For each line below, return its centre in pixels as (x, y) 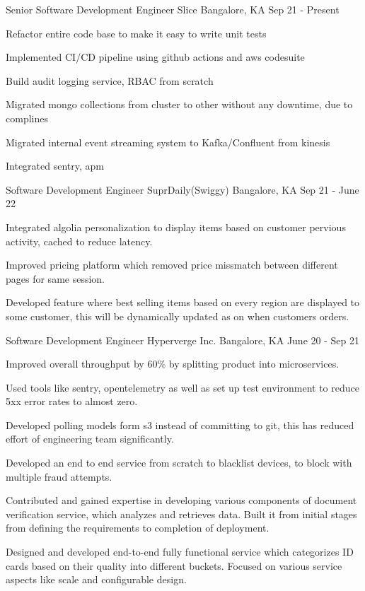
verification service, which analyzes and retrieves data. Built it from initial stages (181, 514)
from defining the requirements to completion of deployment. (138, 528)
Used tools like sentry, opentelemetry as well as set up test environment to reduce (182, 387)
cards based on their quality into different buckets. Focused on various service (174, 565)
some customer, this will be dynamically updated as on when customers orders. (178, 316)
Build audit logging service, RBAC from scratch (110, 80)
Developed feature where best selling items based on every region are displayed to (183, 302)
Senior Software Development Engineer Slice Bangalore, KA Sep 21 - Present (173, 9)
